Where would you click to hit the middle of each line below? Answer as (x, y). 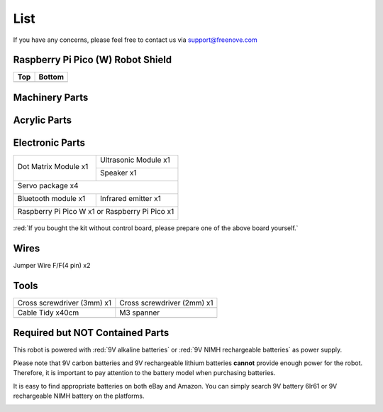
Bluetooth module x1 (51, 199)
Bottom (51, 77)
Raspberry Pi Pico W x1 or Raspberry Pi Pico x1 (96, 211)
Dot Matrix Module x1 (53, 166)
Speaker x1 (119, 173)
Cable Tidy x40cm (48, 313)
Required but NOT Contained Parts (91, 333)
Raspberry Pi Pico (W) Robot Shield (93, 60)
